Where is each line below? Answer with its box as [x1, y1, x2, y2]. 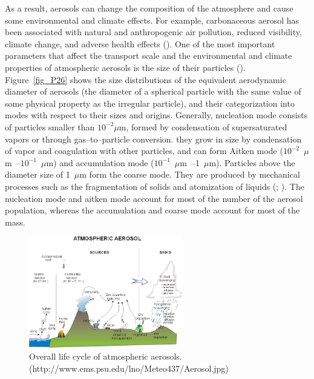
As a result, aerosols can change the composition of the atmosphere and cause [5, 2, 293, 14]
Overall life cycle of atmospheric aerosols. [29, 350, 182, 363]
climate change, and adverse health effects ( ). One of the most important [5, 37, 275, 50]
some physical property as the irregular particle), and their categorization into [5, 96, 295, 109]
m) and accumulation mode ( [46, 156, 154, 169]
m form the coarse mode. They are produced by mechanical [79, 168, 300, 181]
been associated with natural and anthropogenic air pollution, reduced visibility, [5, 25, 302, 38]
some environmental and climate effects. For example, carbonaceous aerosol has [5, 13, 299, 26]
